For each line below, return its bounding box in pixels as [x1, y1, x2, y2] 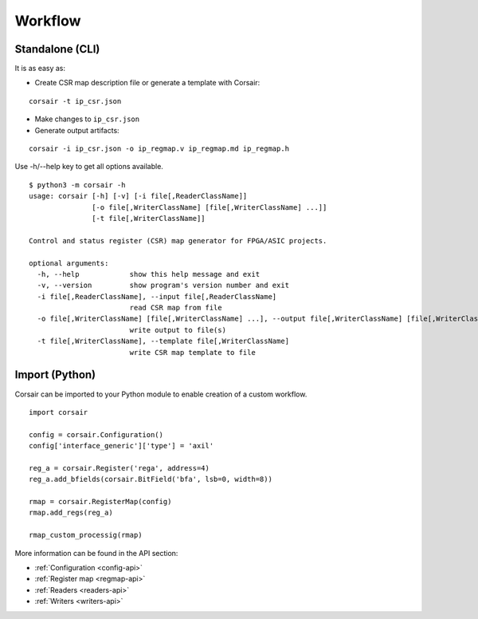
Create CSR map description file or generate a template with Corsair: [34, 78, 261, 88]
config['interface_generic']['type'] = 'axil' [29, 441, 214, 451]
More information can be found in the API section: [14, 548, 178, 558]
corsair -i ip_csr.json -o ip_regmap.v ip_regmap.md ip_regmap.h [29, 144, 290, 153]
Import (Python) [14, 368, 96, 382]
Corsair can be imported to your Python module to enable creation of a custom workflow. [14, 389, 308, 399]
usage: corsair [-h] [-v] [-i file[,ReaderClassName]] [29, 191, 248, 201]
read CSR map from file [129, 303, 222, 313]
